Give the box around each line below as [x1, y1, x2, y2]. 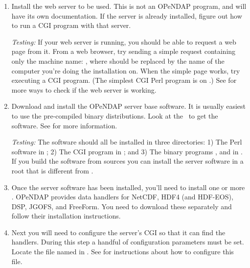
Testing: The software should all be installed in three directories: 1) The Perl [11, 137, 242, 147]
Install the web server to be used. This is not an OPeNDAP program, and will [11, 1, 247, 11]
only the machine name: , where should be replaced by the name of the [11, 55, 225, 66]
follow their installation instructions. [11, 211, 121, 221]
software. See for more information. [11, 120, 117, 130]
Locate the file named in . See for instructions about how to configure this [11, 246, 234, 257]
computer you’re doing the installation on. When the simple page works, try [11, 65, 240, 75]
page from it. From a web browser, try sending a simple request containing [11, 46, 236, 56]
